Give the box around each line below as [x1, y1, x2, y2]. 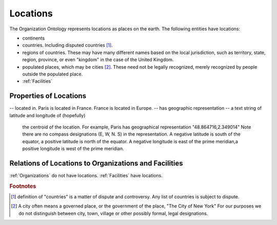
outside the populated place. [22, 71, 83, 77]
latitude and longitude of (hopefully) [9, 112, 86, 118]
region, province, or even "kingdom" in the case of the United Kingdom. [22, 57, 174, 63]
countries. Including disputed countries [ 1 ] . [22, 42, 113, 48]
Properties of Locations [9, 91, 87, 100]
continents [22, 35, 45, 41]
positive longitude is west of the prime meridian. [22, 145, 124, 152]
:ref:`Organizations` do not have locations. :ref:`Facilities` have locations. [9, 173, 163, 179]
